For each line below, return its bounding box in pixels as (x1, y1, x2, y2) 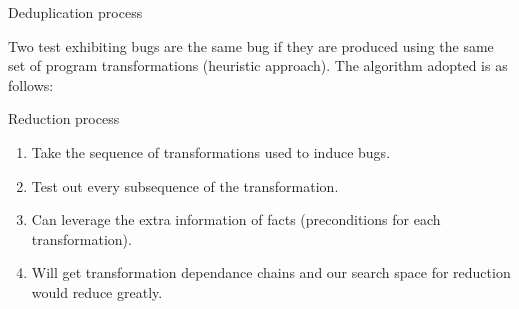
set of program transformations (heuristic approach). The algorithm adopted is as (8, 55, 508, 76)
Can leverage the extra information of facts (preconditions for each (31, 209, 441, 230)
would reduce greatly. (31, 281, 163, 302)
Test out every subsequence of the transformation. (31, 175, 339, 196)
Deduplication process (8, 2, 143, 22)
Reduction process (8, 108, 120, 129)
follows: (8, 74, 54, 95)
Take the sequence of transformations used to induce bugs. (31, 141, 391, 162)
